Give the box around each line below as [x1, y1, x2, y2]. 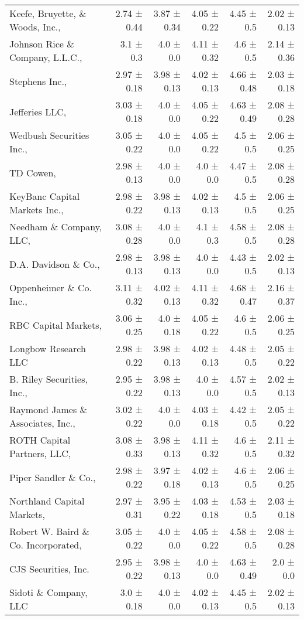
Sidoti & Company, [9, 585, 88, 599]
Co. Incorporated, [9, 538, 82, 551]
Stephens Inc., [9, 74, 67, 88]
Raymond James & [9, 403, 87, 416]
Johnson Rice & [9, 37, 74, 50]
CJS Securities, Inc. [9, 561, 89, 575]
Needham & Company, [9, 220, 102, 233]
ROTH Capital [9, 433, 71, 447]
